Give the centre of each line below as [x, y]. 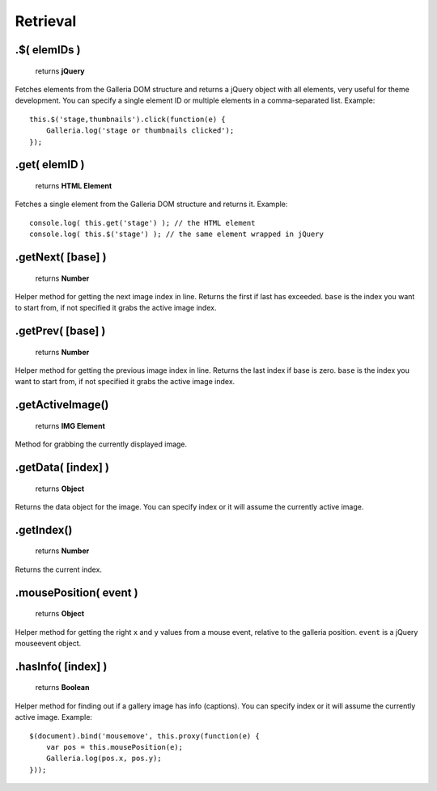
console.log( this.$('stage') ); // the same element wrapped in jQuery [176, 234]
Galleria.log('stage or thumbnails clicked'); [140, 131]
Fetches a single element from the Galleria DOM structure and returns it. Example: [151, 204]
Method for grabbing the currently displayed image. [101, 444]
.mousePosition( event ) [76, 592]
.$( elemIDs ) [48, 50]
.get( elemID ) [50, 165]
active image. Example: [54, 717]
